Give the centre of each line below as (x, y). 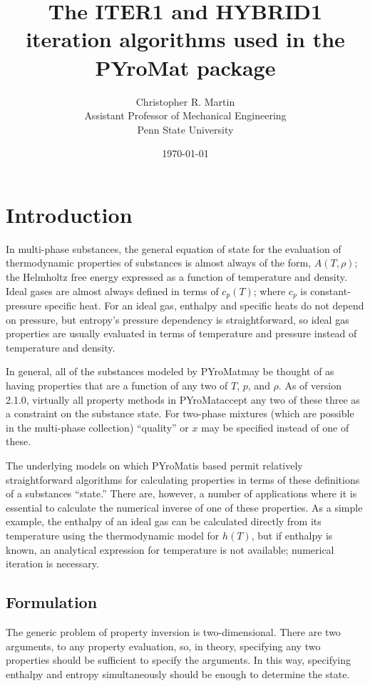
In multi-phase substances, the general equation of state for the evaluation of (174, 248)
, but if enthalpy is (292, 535)
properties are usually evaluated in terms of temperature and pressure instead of (181, 333)
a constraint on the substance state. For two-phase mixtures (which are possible (180, 413)
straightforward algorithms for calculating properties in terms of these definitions (183, 479)
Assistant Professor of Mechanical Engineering (185, 115)
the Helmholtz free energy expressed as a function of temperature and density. (176, 277)
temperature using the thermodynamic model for (113, 535)
